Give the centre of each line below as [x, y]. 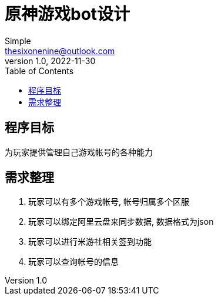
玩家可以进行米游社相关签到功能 [90, 242]
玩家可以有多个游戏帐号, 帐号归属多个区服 [109, 202]
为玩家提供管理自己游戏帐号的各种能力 [79, 152]
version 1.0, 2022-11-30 [50, 61]
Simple [18, 41]
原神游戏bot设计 [68, 14]
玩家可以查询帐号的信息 [73, 262]
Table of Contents [39, 71]
